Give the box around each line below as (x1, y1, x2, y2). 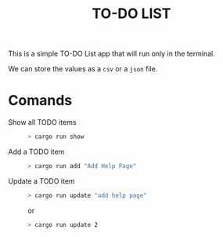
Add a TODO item (8, 147, 65, 156)
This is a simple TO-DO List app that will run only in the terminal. (8, 49, 215, 59)
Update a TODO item (8, 176, 76, 185)
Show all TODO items (8, 118, 77, 127)
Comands (8, 92, 73, 110)
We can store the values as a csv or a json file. (8, 64, 158, 74)
